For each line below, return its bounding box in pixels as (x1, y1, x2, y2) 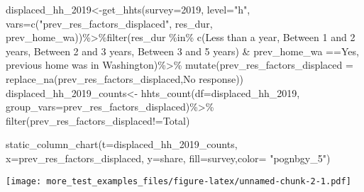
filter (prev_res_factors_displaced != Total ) (6, 113, 190, 128)
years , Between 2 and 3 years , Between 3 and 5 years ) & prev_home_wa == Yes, (6, 43, 359, 58)
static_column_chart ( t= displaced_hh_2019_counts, (6, 137, 238, 152)
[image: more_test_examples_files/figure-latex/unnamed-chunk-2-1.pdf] (6, 176, 351, 186)
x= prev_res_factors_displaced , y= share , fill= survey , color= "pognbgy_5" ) (6, 150, 331, 165)
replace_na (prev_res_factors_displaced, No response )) (6, 71, 244, 86)
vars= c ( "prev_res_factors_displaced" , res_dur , (6, 16, 213, 30)
